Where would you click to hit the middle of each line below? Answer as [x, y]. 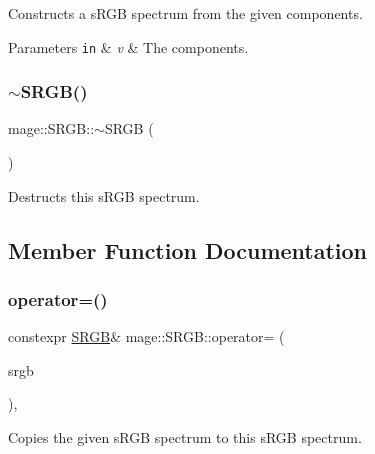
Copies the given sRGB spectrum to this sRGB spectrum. [185, 437]
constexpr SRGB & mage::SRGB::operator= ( [146, 336]
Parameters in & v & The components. [128, 46]
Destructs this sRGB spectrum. [104, 195]
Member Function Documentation [188, 249]
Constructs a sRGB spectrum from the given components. [185, 13]
